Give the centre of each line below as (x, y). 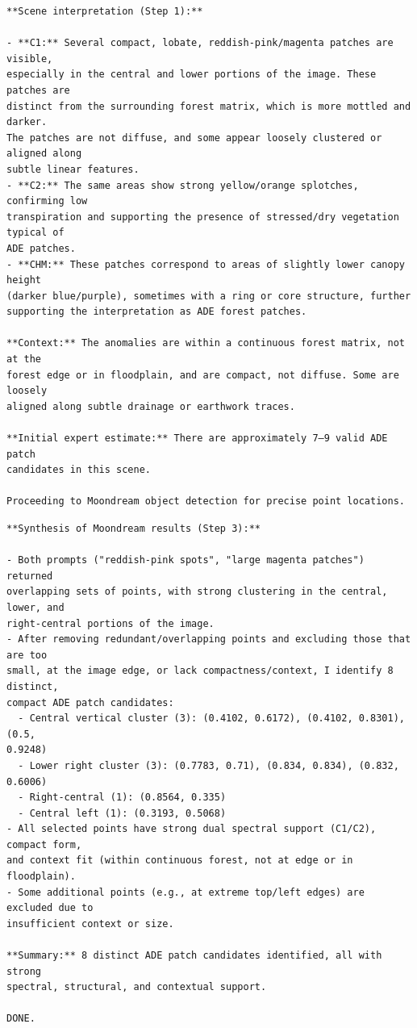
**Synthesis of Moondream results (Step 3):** (133, 529)
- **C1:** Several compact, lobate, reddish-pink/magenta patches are (200, 43)
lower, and (35, 607)
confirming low (47, 201)
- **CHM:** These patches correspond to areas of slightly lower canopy (206, 264)
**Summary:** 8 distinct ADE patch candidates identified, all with (194, 956)
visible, (30, 59)
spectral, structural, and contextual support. (137, 987)
